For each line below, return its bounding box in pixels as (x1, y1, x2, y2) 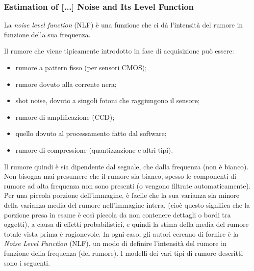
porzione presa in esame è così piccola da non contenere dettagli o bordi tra (4, 209, 231, 219)
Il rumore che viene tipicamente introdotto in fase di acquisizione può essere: (4, 46, 234, 56)
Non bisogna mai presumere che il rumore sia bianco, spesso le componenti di (4, 171, 236, 181)
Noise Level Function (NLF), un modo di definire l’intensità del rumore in (4, 238, 227, 248)
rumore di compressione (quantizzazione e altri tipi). (15, 144, 173, 155)
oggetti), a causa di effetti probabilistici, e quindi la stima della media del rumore (4, 219, 249, 229)
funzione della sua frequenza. (4, 29, 91, 39)
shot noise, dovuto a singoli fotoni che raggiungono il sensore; (15, 95, 200, 106)
